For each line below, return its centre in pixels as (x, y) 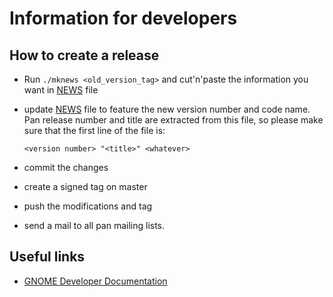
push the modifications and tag (88, 206)
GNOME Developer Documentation (95, 281)
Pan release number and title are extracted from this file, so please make (173, 120)
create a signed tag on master (85, 186)
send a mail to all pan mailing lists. (94, 225)
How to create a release (84, 55)
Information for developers (123, 18)
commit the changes (66, 167)
